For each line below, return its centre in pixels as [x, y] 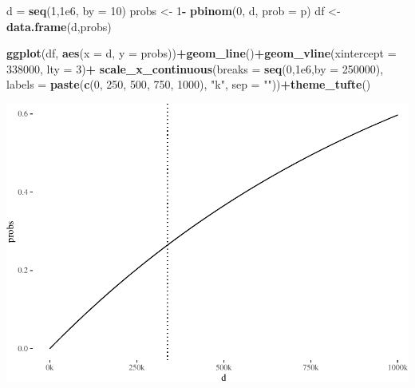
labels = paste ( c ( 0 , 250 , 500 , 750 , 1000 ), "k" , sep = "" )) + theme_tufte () [189, 84]
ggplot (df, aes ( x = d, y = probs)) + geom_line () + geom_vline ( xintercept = [202, 53]
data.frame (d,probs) [59, 26]
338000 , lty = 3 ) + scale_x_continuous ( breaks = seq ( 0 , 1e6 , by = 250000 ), [195, 68]
